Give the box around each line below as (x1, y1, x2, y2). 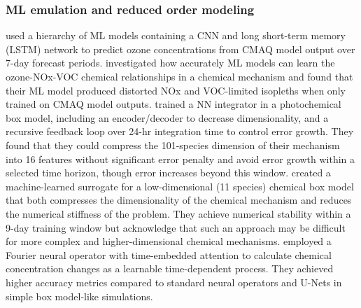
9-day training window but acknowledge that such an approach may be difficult (6, 220, 346, 234)
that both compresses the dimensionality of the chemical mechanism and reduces (6, 192, 352, 207)
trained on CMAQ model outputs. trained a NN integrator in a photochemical (6, 97, 341, 111)
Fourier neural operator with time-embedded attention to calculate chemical (6, 247, 332, 262)
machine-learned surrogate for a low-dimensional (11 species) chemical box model (6, 178, 354, 193)
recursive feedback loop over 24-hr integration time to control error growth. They (6, 124, 354, 139)
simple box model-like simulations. (6, 288, 153, 303)
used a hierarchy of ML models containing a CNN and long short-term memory (6, 28, 346, 43)
